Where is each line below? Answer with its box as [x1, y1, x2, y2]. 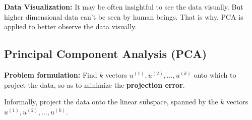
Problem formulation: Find [4, 69, 97, 80]
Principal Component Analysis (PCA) [4, 46, 207, 62]
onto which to [194, 69, 236, 80]
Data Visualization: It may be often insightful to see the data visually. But [4, 2, 243, 12]
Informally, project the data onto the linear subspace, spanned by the [4, 96, 218, 107]
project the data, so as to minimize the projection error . [4, 79, 185, 90]
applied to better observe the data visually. [4, 21, 137, 32]
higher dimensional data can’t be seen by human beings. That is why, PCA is [4, 11, 243, 22]
